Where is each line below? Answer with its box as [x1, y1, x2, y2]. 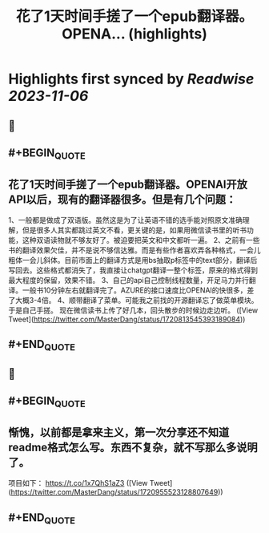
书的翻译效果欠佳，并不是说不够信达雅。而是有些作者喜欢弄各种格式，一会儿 [8, 245, 261, 255]
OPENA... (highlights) [61, 25, 208, 43]
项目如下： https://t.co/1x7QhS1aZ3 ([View [8, 478, 148, 488]
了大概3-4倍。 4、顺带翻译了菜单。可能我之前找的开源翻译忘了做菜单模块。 [8, 295, 259, 305]
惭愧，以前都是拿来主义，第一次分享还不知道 [8, 426, 230, 439]
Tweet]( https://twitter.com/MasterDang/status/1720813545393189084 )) [8, 314, 246, 324]
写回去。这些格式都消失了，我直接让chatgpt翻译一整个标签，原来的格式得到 [8, 265, 259, 275]
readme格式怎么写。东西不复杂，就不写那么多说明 [8, 440, 258, 454]
